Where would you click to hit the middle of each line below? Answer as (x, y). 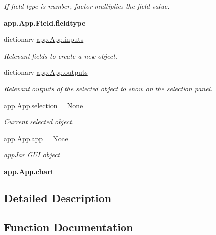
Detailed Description (58, 197)
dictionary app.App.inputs (44, 39)
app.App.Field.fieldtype (45, 22)
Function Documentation (69, 226)
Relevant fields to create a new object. (61, 55)
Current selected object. (39, 122)
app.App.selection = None (44, 105)
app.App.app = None (36, 138)
